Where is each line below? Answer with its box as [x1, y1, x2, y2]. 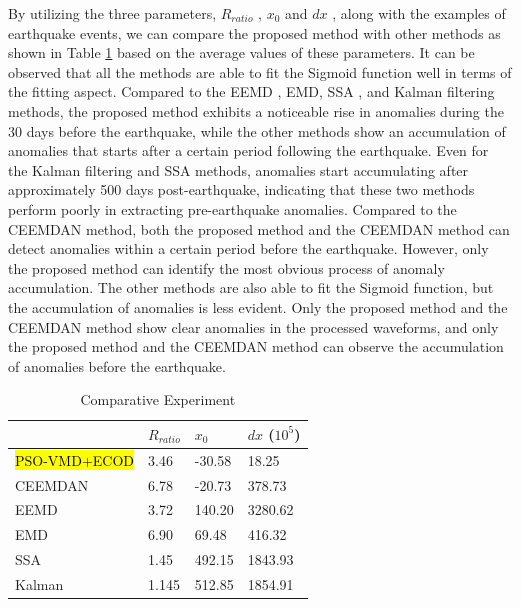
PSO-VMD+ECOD [15, 449, 135, 470]
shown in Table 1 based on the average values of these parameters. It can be [8, 42, 475, 63]
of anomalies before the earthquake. [8, 355, 226, 376]
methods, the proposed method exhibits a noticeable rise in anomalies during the [8, 100, 504, 121]
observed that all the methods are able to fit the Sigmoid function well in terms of [8, 61, 512, 82]
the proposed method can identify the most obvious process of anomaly [8, 257, 445, 278]
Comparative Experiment [80, 389, 236, 410]
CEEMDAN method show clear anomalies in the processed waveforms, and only [8, 316, 499, 337]
